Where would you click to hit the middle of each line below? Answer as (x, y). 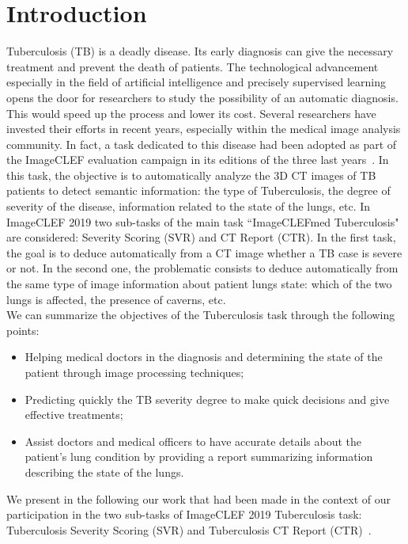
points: (23, 330)
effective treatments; (74, 415)
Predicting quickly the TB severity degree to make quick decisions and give (207, 399)
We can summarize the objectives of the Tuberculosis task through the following (201, 315)
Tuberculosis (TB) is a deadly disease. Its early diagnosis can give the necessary (200, 51)
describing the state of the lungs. (104, 472)
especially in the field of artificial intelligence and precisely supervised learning (196, 82)
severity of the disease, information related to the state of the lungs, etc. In (189, 206)
